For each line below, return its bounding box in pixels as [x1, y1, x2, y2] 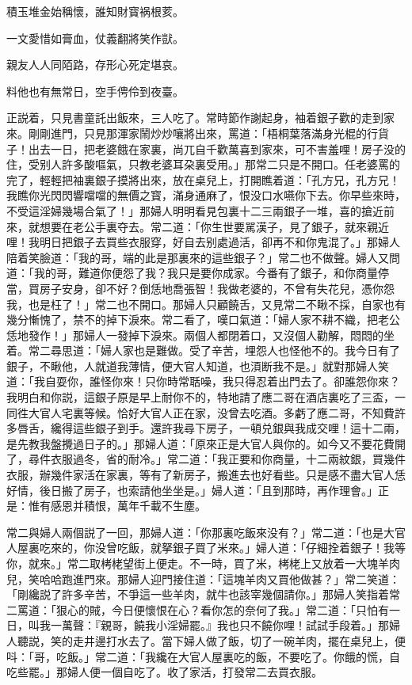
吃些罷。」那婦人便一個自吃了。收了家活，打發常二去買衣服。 [6, 664, 322, 680]
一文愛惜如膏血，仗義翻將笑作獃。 [6, 29, 184, 46]
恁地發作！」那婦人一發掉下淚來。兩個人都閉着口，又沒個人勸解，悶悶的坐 [6, 326, 395, 343]
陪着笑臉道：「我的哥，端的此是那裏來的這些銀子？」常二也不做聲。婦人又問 [6, 249, 400, 265]
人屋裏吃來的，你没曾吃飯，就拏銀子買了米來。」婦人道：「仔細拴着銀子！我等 [6, 539, 406, 556]
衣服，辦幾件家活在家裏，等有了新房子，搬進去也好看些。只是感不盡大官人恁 [6, 466, 406, 483]
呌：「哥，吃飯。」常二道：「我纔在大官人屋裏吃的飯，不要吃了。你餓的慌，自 [6, 648, 400, 664]
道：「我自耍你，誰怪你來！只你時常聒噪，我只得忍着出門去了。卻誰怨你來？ [6, 373, 400, 390]
